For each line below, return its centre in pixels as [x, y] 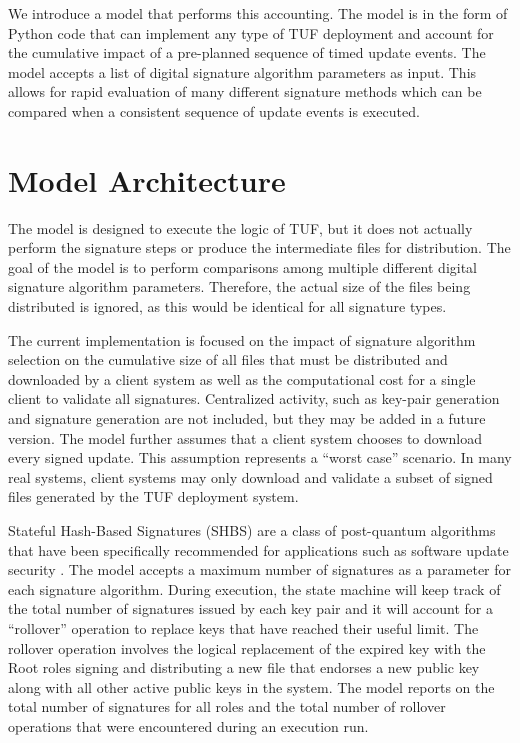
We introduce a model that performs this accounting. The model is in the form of [258, 13]
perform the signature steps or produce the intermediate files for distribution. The [259, 247]
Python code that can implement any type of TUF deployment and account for [251, 32]
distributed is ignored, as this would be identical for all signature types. [227, 306]
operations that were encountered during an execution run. [188, 725]
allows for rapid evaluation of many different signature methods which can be [245, 91]
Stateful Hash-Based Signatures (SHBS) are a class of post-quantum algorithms [252, 530]
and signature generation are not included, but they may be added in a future [247, 418]
